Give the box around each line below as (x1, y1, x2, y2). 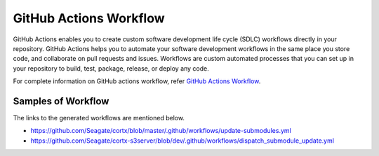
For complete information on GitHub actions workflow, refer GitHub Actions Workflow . (13, 77, 261, 85)
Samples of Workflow (13, 95, 109, 107)
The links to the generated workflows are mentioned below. (13, 114, 185, 122)
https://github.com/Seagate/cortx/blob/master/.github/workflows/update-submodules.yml (30, 127, 291, 135)
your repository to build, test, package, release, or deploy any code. (13, 64, 210, 73)
